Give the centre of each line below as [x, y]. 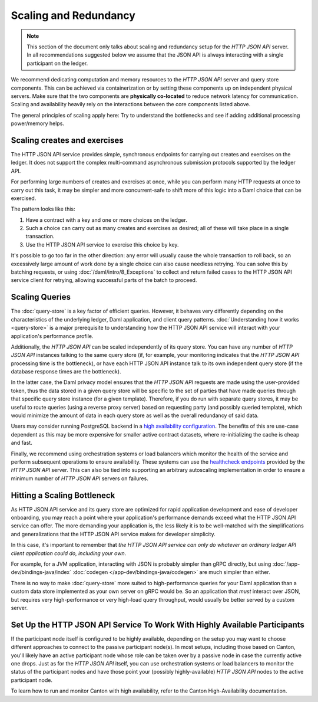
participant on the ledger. [57, 63]
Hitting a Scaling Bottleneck [63, 495]
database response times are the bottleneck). [66, 372]
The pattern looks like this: [43, 209]
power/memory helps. [38, 123]
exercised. [24, 198]
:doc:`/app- [286, 564]
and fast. [21, 443]
